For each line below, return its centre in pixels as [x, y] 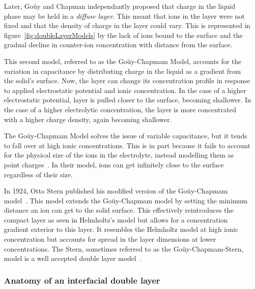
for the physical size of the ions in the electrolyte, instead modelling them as [119, 155]
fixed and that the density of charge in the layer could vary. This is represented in [127, 25]
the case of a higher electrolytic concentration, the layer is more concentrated [120, 109]
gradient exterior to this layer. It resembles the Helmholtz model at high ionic [121, 229]
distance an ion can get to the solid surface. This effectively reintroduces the [119, 210]
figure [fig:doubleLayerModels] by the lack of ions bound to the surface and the [123, 35]
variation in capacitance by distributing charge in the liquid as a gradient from [123, 71]
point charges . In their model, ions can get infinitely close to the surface [114, 164]
